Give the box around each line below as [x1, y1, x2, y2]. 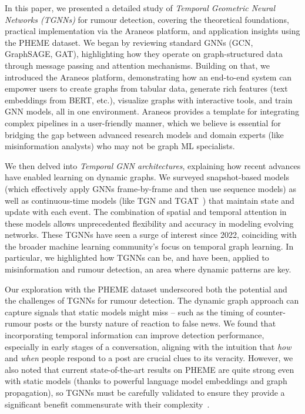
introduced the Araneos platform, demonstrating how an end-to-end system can [5, 70, 292, 83]
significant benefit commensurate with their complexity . [5, 398, 210, 410]
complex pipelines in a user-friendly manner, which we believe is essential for [5, 116, 281, 129]
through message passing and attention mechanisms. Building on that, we [5, 59, 270, 71]
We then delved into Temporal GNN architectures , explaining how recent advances [5, 159, 301, 171]
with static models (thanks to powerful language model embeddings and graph [5, 375, 287, 387]
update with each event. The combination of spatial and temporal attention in [5, 206, 287, 218]
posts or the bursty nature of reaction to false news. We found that [33, 317, 276, 329]
